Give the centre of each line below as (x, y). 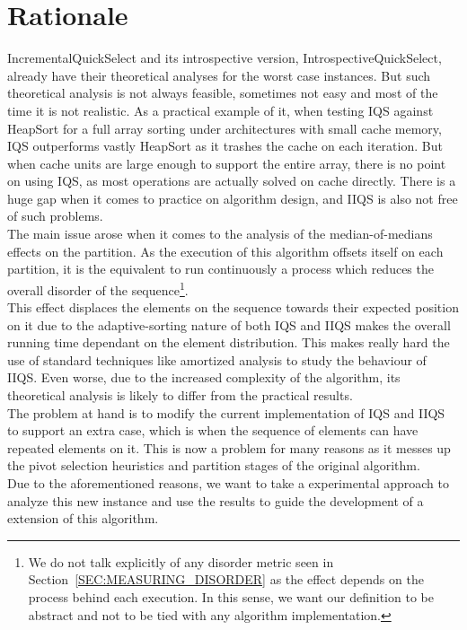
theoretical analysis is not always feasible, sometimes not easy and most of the (223, 93)
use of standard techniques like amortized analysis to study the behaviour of (217, 359)
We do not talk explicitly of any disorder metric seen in (181, 561)
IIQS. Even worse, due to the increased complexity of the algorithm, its (204, 377)
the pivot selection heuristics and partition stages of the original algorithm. (214, 465)
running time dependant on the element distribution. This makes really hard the (229, 342)
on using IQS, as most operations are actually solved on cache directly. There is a (232, 181)
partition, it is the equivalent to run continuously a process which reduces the (220, 269)
